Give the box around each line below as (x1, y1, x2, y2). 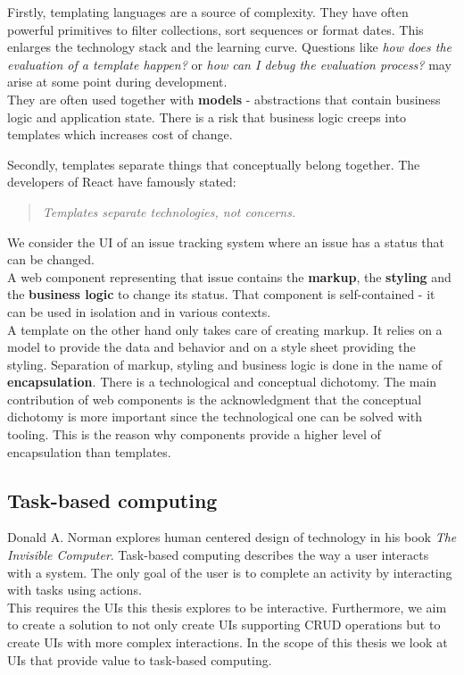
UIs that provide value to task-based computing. (7, 650, 272, 669)
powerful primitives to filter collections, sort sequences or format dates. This (7, 20, 424, 38)
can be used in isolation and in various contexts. (7, 302, 271, 321)
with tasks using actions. (7, 580, 142, 599)
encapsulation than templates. (7, 442, 171, 461)
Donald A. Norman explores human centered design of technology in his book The (7, 528, 457, 546)
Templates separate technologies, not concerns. (42, 202, 296, 221)
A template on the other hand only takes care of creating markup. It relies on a (7, 320, 443, 338)
